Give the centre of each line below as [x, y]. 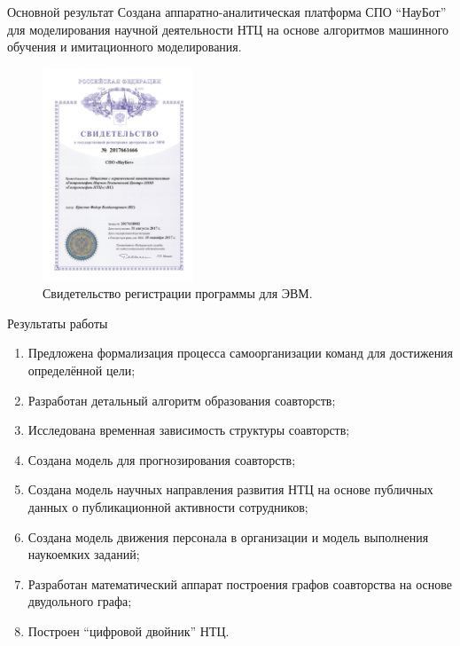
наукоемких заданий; [84, 554]
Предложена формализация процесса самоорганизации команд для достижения [241, 353]
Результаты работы [58, 323]
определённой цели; [82, 370]
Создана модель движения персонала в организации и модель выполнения [228, 536]
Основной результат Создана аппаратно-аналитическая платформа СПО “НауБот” [227, 12]
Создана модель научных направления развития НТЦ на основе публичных [230, 489]
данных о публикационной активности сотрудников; [168, 506]
